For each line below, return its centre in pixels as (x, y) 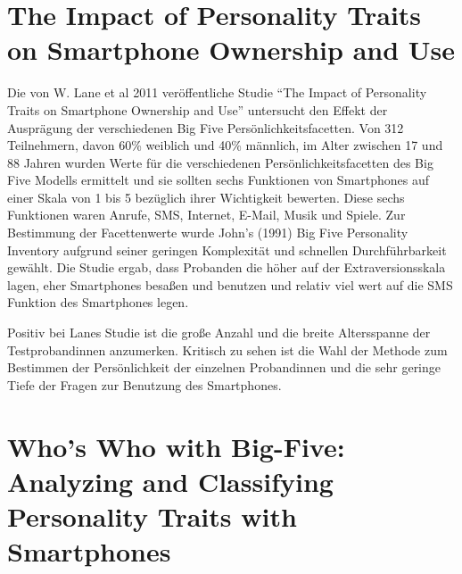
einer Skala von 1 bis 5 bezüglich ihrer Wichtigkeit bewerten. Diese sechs (206, 197)
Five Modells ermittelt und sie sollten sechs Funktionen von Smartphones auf (219, 180)
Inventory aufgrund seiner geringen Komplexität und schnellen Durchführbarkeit (227, 250)
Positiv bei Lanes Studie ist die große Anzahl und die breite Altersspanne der (219, 333)
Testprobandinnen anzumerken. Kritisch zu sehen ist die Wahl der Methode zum (227, 349)
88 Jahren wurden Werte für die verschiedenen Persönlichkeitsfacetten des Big (220, 162)
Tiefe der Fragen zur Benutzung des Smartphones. (144, 384)
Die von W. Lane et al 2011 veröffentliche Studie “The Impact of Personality (217, 92)
